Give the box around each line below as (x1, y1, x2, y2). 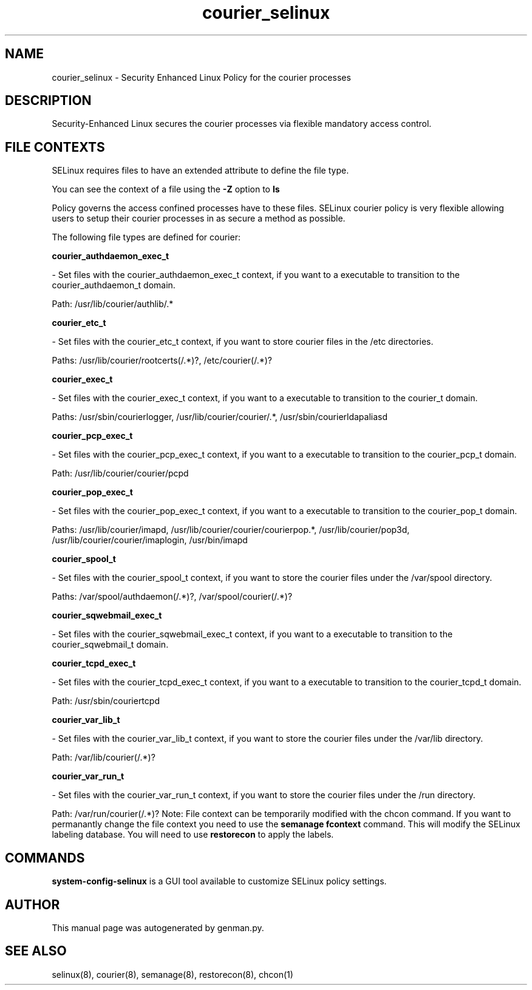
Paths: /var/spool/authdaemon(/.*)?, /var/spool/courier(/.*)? (52, 591, 293, 602)
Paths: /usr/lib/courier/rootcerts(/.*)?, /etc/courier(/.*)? (52, 355, 273, 366)
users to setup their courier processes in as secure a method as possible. (52, 213, 346, 224)
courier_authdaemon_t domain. (52, 280, 176, 291)
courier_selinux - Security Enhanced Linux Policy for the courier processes (52, 72, 351, 83)
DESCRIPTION (5, 93, 92, 109)
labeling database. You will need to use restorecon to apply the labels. (52, 829, 334, 840)
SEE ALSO (5, 943, 67, 959)
